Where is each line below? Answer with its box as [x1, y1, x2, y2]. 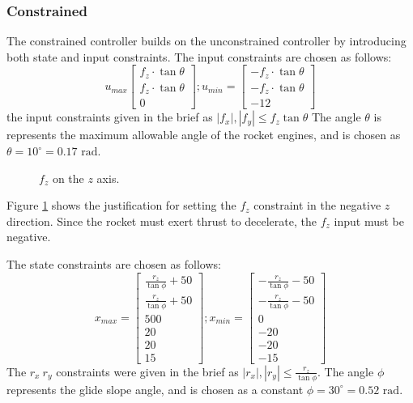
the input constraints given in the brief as [6, 108, 213, 125]
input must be [334, 212, 404, 229]
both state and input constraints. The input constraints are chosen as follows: [6, 48, 392, 65]
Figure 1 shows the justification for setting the [6, 197, 236, 214]
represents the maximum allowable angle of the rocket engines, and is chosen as [6, 126, 401, 143]
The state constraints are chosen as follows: [6, 255, 221, 272]
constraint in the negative [253, 197, 381, 214]
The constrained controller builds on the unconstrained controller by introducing [6, 32, 407, 49]
